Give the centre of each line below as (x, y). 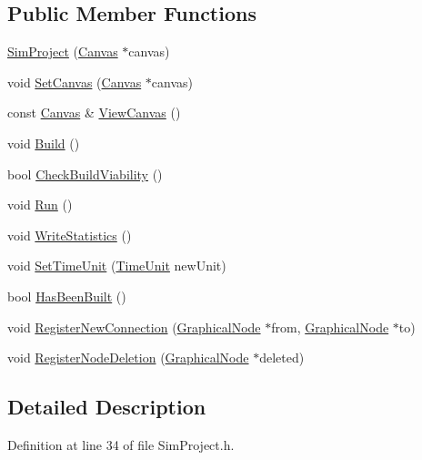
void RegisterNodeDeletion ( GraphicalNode (128, 358)
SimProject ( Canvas (63, 51)
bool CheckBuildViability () (85, 174)
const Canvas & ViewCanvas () (94, 112)
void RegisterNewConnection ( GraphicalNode (134, 327)
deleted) (282, 358)
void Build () (44, 143)
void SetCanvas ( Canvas (75, 82)
